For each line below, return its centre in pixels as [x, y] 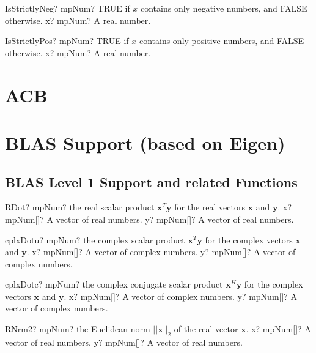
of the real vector [206, 329]
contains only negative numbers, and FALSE [224, 8]
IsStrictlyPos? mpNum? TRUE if [67, 41]
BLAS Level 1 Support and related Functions [151, 181]
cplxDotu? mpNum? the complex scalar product [95, 240]
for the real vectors [210, 207]
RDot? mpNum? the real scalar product [80, 207]
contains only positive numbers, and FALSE [222, 41]
